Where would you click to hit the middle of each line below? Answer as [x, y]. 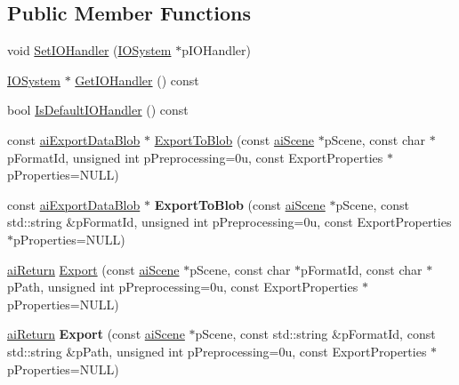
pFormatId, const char [362, 269]
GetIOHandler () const [137, 80]
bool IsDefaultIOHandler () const [98, 110]
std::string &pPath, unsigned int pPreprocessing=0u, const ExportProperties [217, 351]
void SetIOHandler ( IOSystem [89, 50]
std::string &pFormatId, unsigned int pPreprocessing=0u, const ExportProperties [229, 222]
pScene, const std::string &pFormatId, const [315, 334]
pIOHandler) [216, 50]
